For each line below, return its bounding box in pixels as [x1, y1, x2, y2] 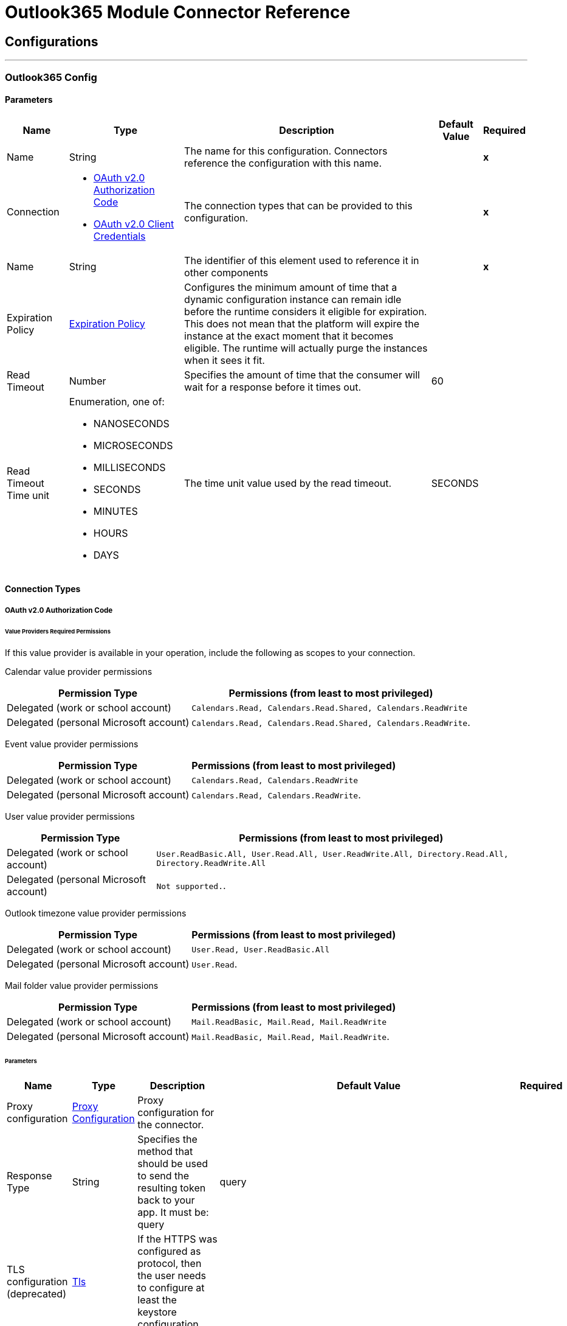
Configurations [5, 33, 98, 49]
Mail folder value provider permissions [5, 980, 159, 991]
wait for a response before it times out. [184, 380, 362, 393]
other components [184, 266, 269, 279]
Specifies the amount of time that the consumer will [184, 368, 420, 381]
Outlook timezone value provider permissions [5, 908, 187, 919]
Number [69, 374, 106, 387]
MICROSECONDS [93, 439, 173, 452]
